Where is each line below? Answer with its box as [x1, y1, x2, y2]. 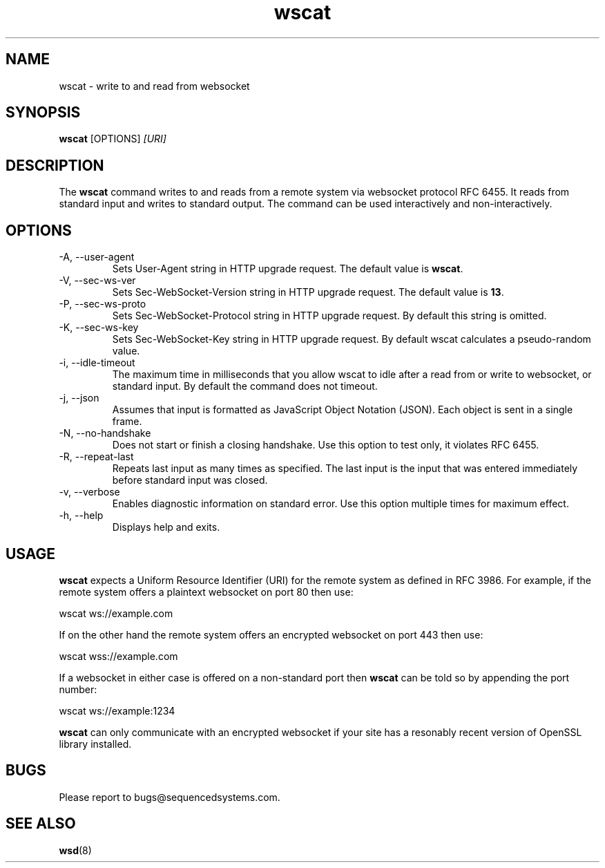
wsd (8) [59, 844, 92, 856]
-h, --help [59, 509, 104, 522]
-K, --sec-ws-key [59, 321, 139, 334]
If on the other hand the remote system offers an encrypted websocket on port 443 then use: [59, 628, 483, 641]
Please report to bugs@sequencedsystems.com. [59, 791, 280, 803]
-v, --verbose [59, 486, 120, 498]
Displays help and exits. [112, 521, 220, 534]
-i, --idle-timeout [59, 357, 135, 369]
